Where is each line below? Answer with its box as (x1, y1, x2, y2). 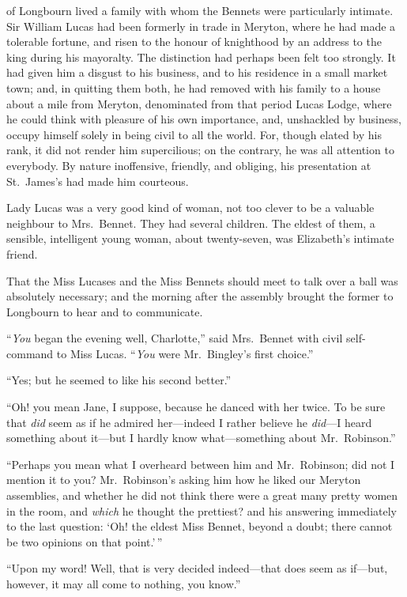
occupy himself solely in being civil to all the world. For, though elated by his (6, 126, 382, 142)
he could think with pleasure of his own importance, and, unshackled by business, (6, 111, 401, 127)
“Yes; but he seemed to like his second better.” (6, 372, 232, 388)
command (6, 345, 54, 361)
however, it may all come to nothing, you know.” (6, 576, 241, 591)
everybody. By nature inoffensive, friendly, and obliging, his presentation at (6, 157, 371, 173)
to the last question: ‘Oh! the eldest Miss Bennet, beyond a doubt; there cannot (6, 518, 393, 535)
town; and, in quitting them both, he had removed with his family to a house (6, 79, 381, 96)
